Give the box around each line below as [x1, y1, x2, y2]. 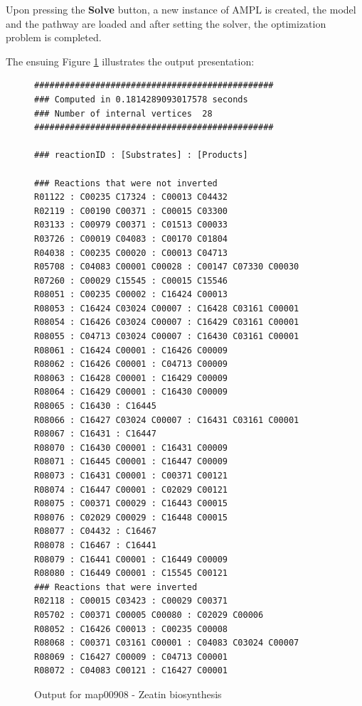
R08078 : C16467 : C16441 [34, 540, 156, 550]
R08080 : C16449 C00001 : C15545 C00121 [34, 568, 228, 579]
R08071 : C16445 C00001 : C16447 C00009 [34, 456, 228, 467]
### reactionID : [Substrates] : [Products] [34, 150, 248, 161]
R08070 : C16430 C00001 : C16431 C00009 [34, 442, 228, 453]
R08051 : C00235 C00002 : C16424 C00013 [34, 289, 228, 300]
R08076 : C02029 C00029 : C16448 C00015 [34, 512, 228, 523]
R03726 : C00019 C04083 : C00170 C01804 [34, 233, 228, 244]
